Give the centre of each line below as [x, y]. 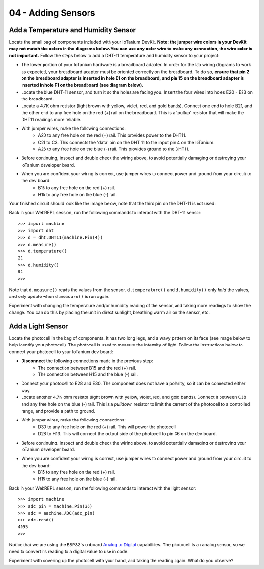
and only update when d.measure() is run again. [59, 297]
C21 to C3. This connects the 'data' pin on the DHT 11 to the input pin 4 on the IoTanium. [126, 142]
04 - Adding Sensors [52, 13]
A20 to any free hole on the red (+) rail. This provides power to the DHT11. [112, 135]
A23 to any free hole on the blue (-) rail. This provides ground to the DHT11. [114, 149]
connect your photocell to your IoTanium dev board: [61, 352]
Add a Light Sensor [39, 326]
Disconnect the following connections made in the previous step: [87, 361]
